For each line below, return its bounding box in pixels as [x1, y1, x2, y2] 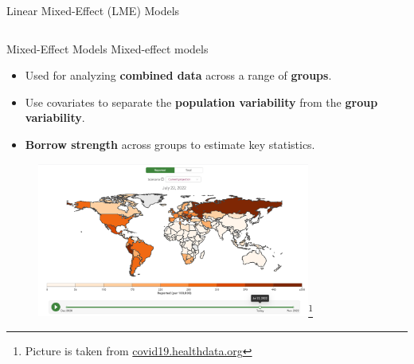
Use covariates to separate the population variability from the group [25, 93, 378, 110]
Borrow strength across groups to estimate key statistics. [25, 135, 315, 152]
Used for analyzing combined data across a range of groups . [25, 67, 332, 84]
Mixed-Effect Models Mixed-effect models [6, 40, 209, 57]
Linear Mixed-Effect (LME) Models [6, 2, 180, 18]
